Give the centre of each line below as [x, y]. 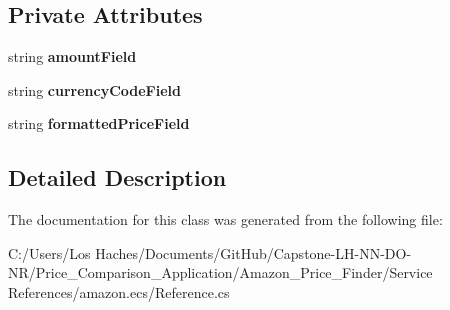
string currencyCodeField [94, 89]
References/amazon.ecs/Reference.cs [119, 291]
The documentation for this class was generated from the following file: [225, 219]
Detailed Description [117, 177]
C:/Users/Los [49, 252]
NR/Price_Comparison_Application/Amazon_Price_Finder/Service [220, 272]
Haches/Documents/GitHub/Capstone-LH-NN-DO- [253, 252]
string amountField [72, 56]
